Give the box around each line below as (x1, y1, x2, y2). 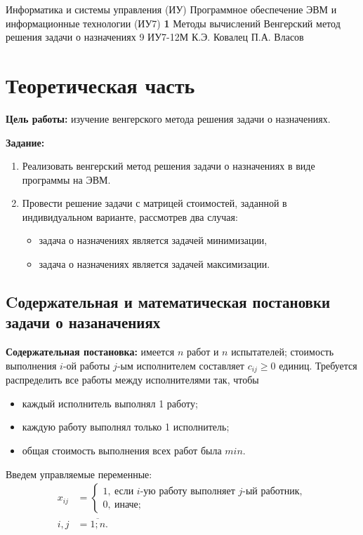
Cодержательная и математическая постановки (6, 291, 331, 313)
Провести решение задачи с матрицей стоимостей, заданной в (22, 196, 287, 210)
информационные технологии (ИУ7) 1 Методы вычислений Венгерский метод (6, 15, 341, 30)
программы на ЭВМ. (22, 172, 111, 187)
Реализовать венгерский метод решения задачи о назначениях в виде (22, 158, 315, 173)
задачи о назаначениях (6, 311, 161, 333)
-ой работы (62, 358, 110, 372)
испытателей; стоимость (231, 344, 334, 359)
